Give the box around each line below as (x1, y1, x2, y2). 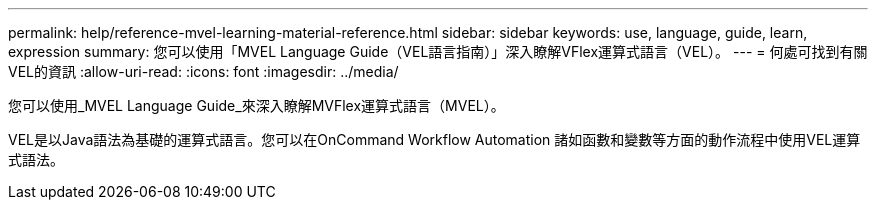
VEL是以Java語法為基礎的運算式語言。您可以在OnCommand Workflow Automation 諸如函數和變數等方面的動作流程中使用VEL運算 (8, 131, 861, 148)
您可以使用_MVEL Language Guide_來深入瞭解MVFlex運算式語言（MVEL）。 (8, 97, 505, 114)
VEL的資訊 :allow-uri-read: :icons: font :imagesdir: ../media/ (8, 63, 399, 80)
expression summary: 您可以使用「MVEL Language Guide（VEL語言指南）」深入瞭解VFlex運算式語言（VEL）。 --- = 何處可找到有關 (8, 43, 868, 60)
